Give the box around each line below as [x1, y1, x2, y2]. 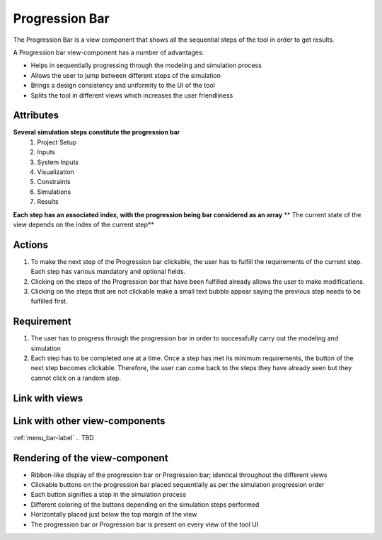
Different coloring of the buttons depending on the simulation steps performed [30, 500, 260, 509]
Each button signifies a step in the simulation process [30, 490, 187, 499]
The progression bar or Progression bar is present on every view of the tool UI [30, 520, 259, 529]
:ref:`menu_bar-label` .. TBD [13, 433, 95, 442]
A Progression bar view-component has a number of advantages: [13, 48, 204, 57]
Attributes [13, 110, 59, 122]
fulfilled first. [30, 297, 68, 306]
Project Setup [37, 138, 77, 147]
